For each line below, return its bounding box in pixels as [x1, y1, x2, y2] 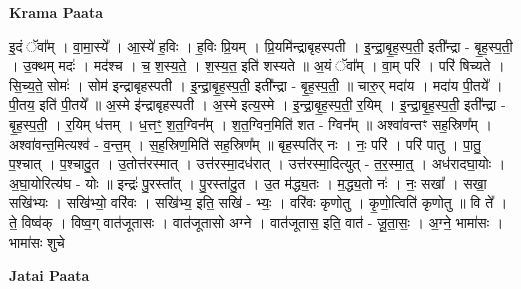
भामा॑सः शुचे [9, 231, 65, 252]
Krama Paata [9, 2, 103, 22]
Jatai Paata [9, 265, 90, 286]
